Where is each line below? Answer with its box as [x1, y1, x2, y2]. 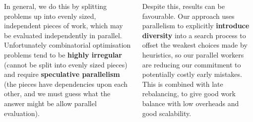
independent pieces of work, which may [4, 20, 123, 31]
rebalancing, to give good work [142, 88, 236, 99]
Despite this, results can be [142, 1, 225, 11]
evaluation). [4, 108, 40, 118]
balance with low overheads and [142, 98, 239, 108]
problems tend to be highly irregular [4, 49, 122, 60]
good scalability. [142, 108, 191, 118]
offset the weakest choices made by [142, 40, 248, 50]
